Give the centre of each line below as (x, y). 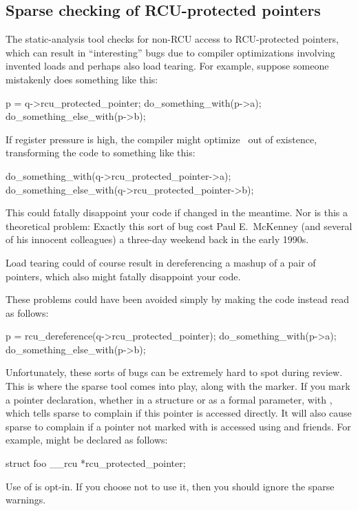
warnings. (26, 500)
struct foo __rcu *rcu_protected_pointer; (96, 463)
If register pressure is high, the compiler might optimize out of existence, (161, 139)
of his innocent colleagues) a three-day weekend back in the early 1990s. (157, 239)
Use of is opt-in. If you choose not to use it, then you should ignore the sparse (170, 486)
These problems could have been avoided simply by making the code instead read (177, 299)
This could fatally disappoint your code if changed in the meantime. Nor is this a (177, 212)
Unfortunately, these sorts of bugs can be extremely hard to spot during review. (174, 372)
